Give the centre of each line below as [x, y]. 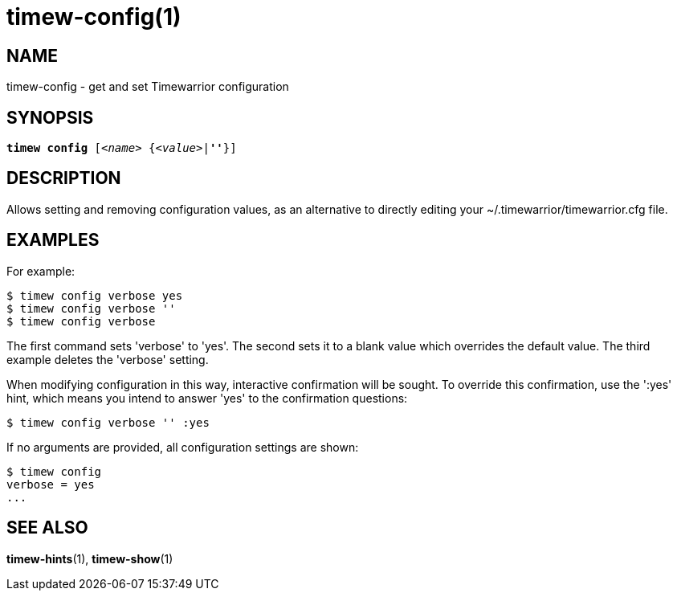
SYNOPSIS [50, 117]
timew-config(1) [94, 17]
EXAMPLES [53, 240]
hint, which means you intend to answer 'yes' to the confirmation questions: [207, 398]
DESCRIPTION [64, 178]
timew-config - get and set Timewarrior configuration [148, 87]
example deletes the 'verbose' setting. [108, 359]
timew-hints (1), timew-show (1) [90, 558]
